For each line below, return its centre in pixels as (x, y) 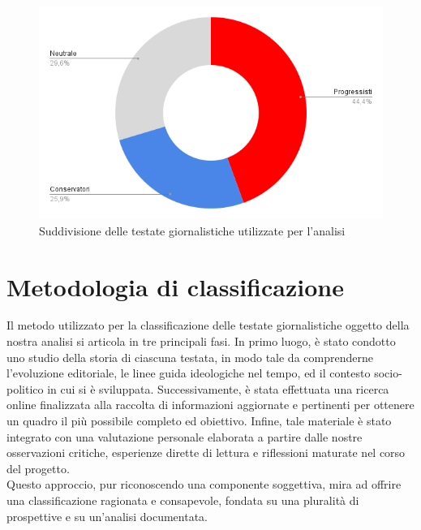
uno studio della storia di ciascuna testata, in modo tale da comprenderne (190, 357)
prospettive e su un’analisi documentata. (107, 516)
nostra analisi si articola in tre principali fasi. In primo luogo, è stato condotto (201, 341)
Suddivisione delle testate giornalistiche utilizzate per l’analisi (192, 230)
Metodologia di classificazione (175, 286)
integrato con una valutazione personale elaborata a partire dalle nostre (185, 436)
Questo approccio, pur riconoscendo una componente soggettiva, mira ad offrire (204, 484)
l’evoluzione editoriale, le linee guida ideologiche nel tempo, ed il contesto (189, 373)
